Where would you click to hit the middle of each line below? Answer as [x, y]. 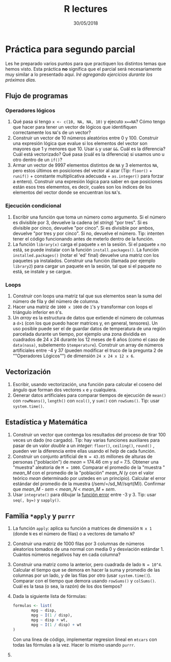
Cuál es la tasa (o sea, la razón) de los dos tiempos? [67, 586]
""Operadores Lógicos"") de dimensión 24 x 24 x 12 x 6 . [74, 356]
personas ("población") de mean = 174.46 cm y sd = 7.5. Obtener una [86, 462]
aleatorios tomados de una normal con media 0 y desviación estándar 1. [88, 549]
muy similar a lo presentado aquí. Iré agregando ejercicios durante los [79, 74]
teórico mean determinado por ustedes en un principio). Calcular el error [89, 478]
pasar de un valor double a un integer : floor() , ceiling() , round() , [83, 445]
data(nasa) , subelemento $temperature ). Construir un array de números [88, 345]
